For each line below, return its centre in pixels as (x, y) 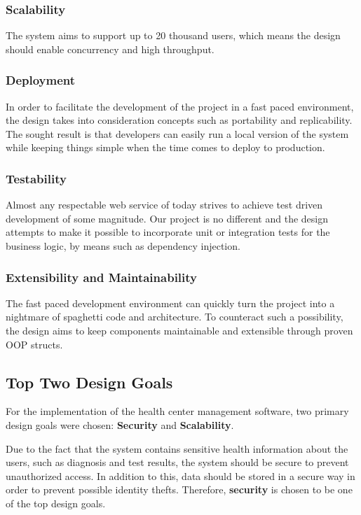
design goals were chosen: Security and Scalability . (120, 424)
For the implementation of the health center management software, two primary (177, 411)
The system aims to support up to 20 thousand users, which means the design (173, 35)
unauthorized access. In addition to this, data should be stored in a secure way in (180, 475)
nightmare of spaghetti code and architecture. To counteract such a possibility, (175, 317)
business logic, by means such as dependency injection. (123, 246)
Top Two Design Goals (89, 382)
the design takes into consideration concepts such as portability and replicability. (179, 120)
